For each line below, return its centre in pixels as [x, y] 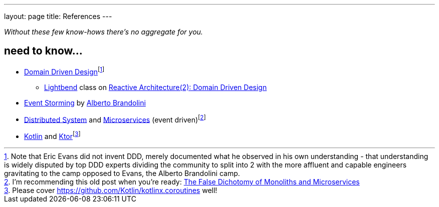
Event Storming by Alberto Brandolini [85, 102]
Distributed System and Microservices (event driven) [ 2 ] [115, 119]
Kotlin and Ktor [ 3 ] [52, 135]
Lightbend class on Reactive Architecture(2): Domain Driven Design [156, 87]
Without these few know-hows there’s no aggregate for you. [103, 32]
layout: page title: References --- [58, 16]
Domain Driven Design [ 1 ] [64, 71]
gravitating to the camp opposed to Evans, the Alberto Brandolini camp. [122, 173]
